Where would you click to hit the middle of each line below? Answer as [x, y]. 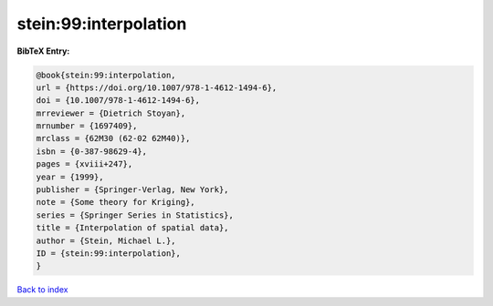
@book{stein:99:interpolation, [106, 75]
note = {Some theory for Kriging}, [115, 202]
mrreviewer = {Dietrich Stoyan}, [111, 113]
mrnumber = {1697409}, [87, 126]
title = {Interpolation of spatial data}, [132, 228]
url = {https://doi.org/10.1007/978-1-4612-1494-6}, [157, 87]
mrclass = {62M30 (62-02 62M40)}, [113, 138]
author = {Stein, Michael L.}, [106, 240]
